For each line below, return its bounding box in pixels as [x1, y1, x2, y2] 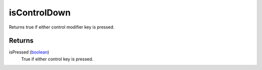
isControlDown [9, 7, 71, 18]
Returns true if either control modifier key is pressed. [9, 24, 115, 30]
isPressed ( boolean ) [9, 49, 49, 55]
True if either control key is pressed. [21, 56, 94, 62]
